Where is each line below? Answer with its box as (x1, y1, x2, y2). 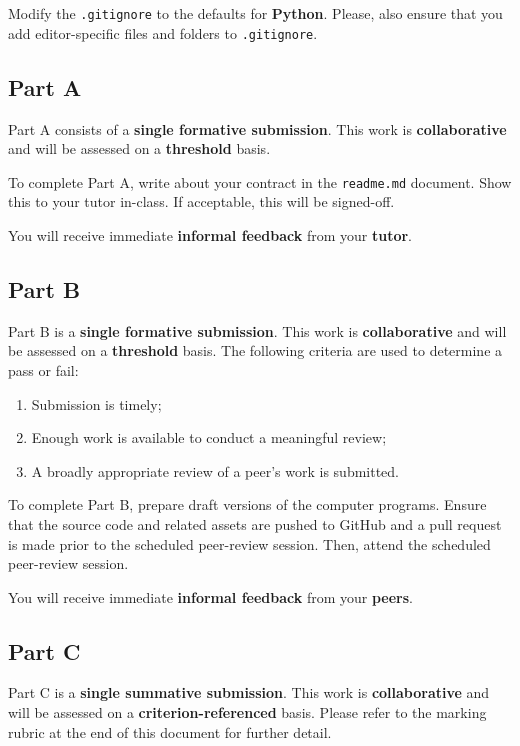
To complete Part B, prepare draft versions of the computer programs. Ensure (8, 494, 487, 515)
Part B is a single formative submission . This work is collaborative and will (8, 320, 507, 341)
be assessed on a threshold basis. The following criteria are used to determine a (8, 340, 503, 361)
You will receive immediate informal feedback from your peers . (8, 586, 414, 607)
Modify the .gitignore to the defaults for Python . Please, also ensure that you (8, 3, 503, 23)
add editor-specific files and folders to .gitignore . (8, 22, 318, 43)
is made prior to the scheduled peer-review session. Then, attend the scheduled (8, 533, 491, 554)
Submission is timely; (31, 393, 162, 414)
